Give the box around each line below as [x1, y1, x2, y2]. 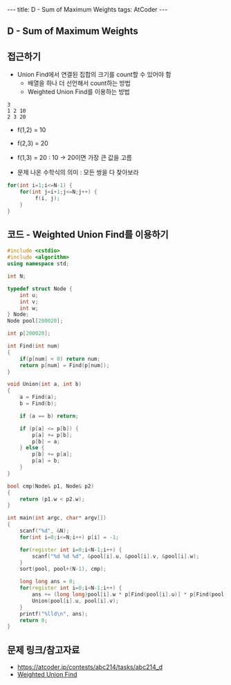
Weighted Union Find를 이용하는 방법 [27, 88, 130, 96]
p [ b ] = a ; [32, 438, 60, 445]
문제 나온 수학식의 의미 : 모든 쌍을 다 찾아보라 [17, 168, 140, 177]
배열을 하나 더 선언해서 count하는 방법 [27, 79, 131, 87]
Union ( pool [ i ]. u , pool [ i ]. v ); [32, 597, 119, 604]
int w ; [19, 305, 39, 312]
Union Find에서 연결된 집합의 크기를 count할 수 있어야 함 [17, 71, 172, 79]
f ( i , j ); [35, 195, 60, 202]
